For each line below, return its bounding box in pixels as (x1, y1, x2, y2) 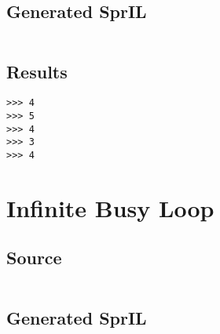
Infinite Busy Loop (6, 191, 214, 223)
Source (6, 245, 62, 270)
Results (6, 59, 68, 83)
